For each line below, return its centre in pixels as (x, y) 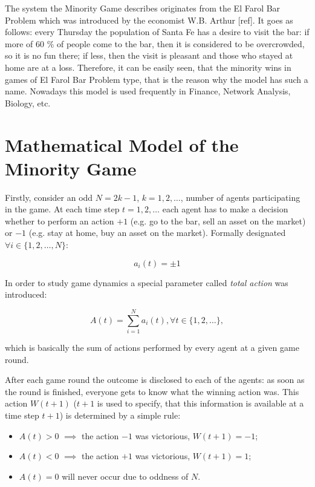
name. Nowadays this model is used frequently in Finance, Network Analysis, (148, 91)
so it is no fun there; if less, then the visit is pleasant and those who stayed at (149, 55)
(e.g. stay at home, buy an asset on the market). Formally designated (157, 233)
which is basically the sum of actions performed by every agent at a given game (152, 347)
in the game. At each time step (62, 209)
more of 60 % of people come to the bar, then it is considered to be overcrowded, (155, 43)
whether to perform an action (60, 221)
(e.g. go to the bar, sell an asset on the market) (218, 221)
